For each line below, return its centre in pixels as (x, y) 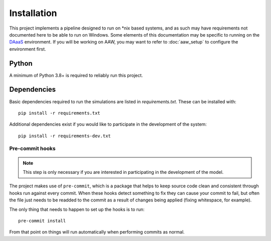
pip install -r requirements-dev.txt (65, 136)
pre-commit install (42, 221)
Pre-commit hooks (32, 149)
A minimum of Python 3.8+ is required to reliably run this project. (76, 75)
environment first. (28, 49)
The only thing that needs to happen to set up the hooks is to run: (77, 209)
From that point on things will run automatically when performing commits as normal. (97, 232)
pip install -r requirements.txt (59, 113)
